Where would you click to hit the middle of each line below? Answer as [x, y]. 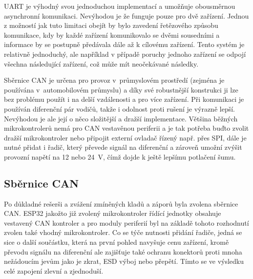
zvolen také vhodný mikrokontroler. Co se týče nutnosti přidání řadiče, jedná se [123, 232]
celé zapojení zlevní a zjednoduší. [54, 270]
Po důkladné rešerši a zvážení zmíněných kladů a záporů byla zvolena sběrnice [121, 203]
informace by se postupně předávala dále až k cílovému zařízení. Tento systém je [124, 44]
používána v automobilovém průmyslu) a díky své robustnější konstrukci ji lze [121, 89]
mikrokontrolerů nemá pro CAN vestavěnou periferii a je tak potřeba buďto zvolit [126, 128]
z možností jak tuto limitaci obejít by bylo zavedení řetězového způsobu [111, 25]
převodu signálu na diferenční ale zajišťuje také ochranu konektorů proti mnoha [123, 251]
